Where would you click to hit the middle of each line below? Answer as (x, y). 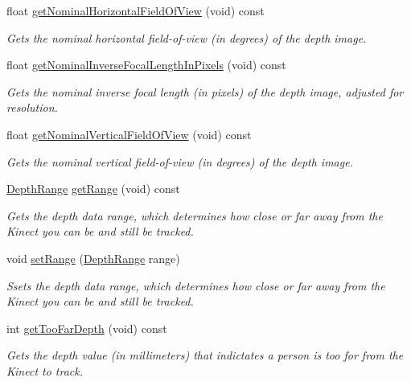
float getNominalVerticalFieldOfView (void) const (129, 134)
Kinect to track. (45, 370)
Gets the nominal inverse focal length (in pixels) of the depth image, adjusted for (205, 91)
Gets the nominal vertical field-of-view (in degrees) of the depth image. (180, 161)
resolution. (32, 107)
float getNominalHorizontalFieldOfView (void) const (136, 10)
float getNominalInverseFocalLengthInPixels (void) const (146, 65)
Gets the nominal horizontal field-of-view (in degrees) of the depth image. (187, 37)
